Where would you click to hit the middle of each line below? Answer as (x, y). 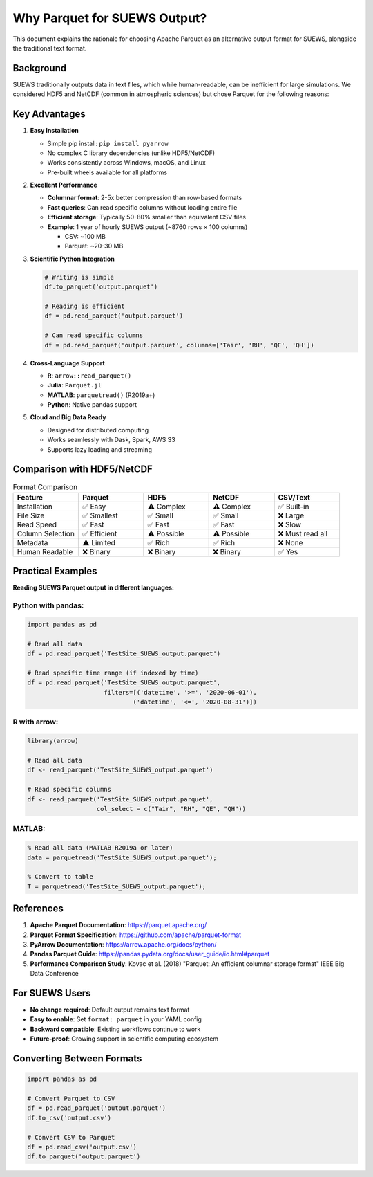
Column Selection (46, 533)
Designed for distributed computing (98, 430)
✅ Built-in (294, 507)
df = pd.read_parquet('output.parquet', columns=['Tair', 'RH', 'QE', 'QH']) (179, 345)
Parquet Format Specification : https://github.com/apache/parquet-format (136, 935)
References (38, 909)
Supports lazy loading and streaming (99, 449)
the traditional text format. (50, 48)
